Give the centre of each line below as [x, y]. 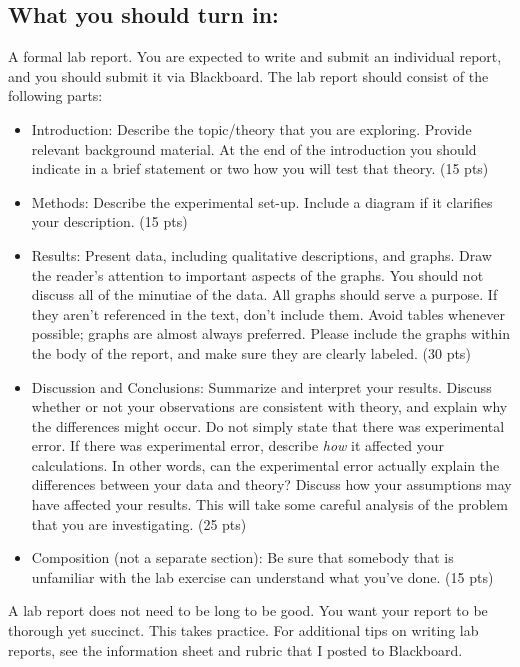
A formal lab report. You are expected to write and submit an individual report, [255, 56]
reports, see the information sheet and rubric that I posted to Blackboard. [235, 649]
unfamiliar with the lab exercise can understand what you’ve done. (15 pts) [262, 576]
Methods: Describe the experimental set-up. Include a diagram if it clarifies [262, 201]
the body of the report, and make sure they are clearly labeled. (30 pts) [251, 352]
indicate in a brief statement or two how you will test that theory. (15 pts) [260, 168]
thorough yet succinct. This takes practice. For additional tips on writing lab [243, 630]
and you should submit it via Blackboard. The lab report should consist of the [248, 75]
